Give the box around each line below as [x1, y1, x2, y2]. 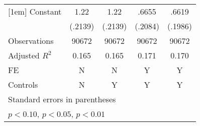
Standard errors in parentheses [8, 93, 116, 105]
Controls [8, 79, 38, 90]
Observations [8, 35, 54, 46]
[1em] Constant [8, 6, 62, 17]
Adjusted [8, 49, 40, 61]
